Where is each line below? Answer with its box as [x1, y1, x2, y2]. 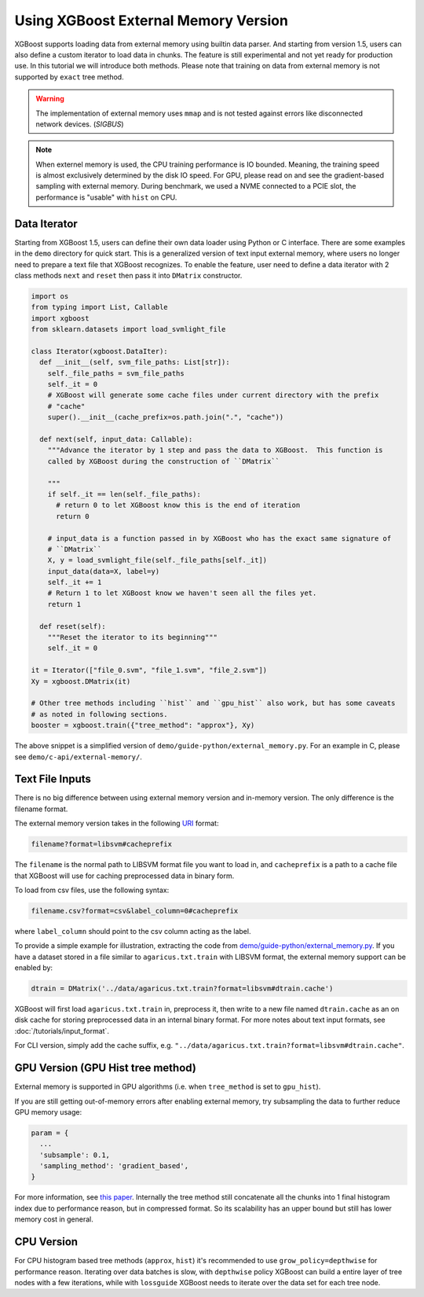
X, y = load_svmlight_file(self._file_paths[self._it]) [47, 556, 268, 565]
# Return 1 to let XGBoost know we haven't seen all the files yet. [47, 589, 317, 597]
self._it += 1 [47, 578, 102, 587]
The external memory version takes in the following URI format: [14, 818, 219, 829]
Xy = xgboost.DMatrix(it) [31, 677, 131, 685]
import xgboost [31, 314, 90, 322]
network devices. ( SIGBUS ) [35, 119, 125, 129]
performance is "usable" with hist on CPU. [35, 193, 177, 202]
